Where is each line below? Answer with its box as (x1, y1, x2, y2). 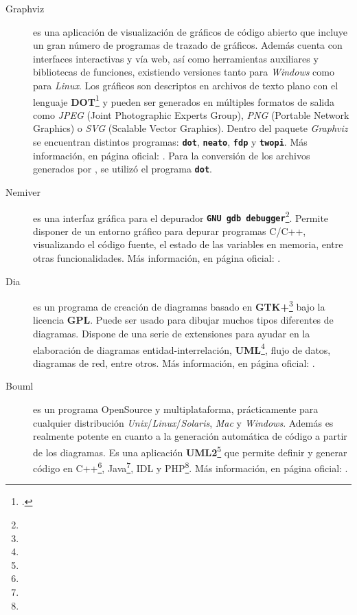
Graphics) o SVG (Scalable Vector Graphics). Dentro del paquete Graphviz (33, 121, 348, 135)
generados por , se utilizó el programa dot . (33, 161, 212, 176)
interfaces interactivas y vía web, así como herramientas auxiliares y (33, 51, 319, 65)
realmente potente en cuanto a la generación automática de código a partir (33, 429, 347, 443)
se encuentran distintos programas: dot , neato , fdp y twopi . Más (33, 135, 308, 148)
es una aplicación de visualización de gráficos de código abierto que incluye (33, 24, 348, 38)
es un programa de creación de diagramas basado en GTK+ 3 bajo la (33, 298, 325, 313)
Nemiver (5, 184, 41, 199)
